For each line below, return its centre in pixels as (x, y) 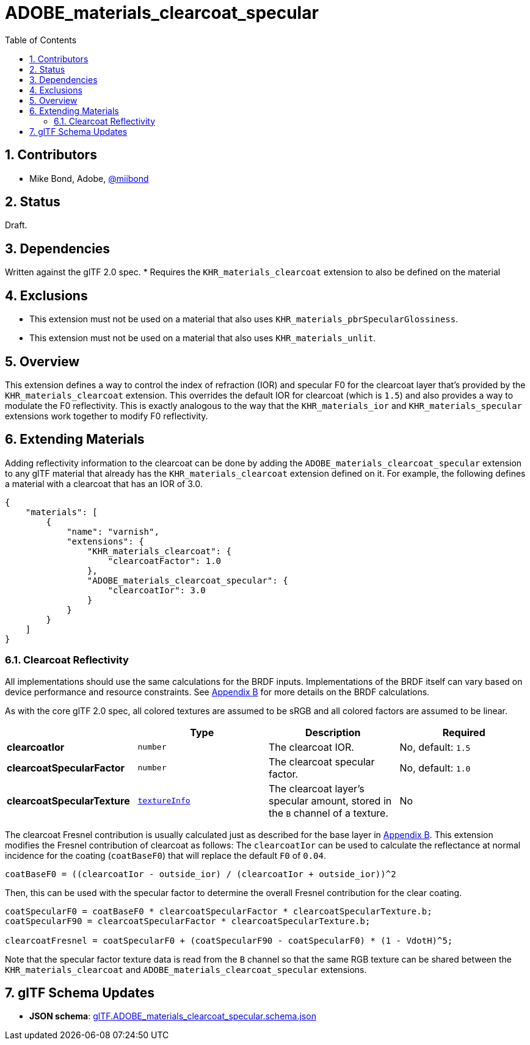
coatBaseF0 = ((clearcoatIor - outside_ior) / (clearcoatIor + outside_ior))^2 (201, 874)
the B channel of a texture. (329, 813)
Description (333, 732)
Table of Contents (41, 40)
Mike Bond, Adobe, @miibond (89, 178)
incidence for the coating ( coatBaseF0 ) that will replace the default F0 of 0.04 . (166, 855)
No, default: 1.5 (435, 747)
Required (464, 732)
